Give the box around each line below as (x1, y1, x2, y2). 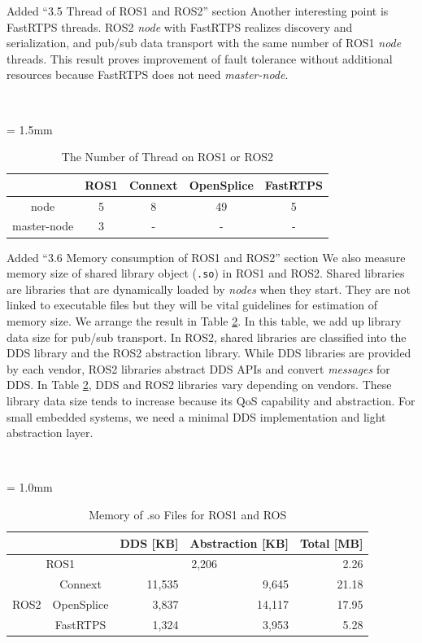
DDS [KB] (120, 534, 179, 551)
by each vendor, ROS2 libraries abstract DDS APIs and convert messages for (7, 360, 390, 377)
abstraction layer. (7, 424, 94, 441)
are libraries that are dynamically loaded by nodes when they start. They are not (7, 280, 411, 297)
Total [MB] (299, 534, 363, 551)
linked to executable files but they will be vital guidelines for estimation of (7, 296, 378, 313)
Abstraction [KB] (189, 534, 289, 551)
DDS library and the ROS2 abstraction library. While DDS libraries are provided (7, 344, 411, 361)
